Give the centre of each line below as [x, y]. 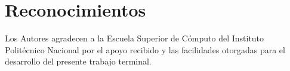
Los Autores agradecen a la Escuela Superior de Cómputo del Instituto [135, 38]
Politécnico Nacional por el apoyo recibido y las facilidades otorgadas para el [145, 49]
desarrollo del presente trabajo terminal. [78, 61]
